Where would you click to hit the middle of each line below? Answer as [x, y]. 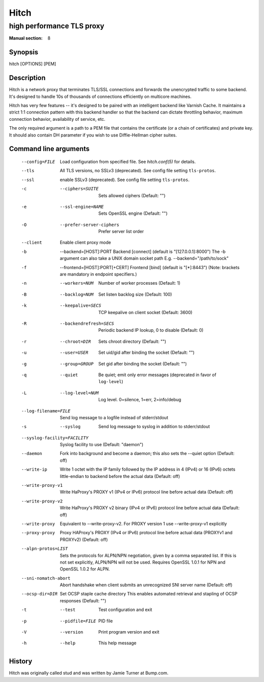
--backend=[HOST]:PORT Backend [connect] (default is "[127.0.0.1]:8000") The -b [143, 251]
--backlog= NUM [77, 294]
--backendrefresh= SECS [87, 323]
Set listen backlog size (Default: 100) [135, 294]
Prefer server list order [121, 231]
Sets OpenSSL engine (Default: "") [133, 213]
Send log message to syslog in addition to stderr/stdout [154, 427]
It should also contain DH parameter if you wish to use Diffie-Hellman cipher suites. [93, 135]
